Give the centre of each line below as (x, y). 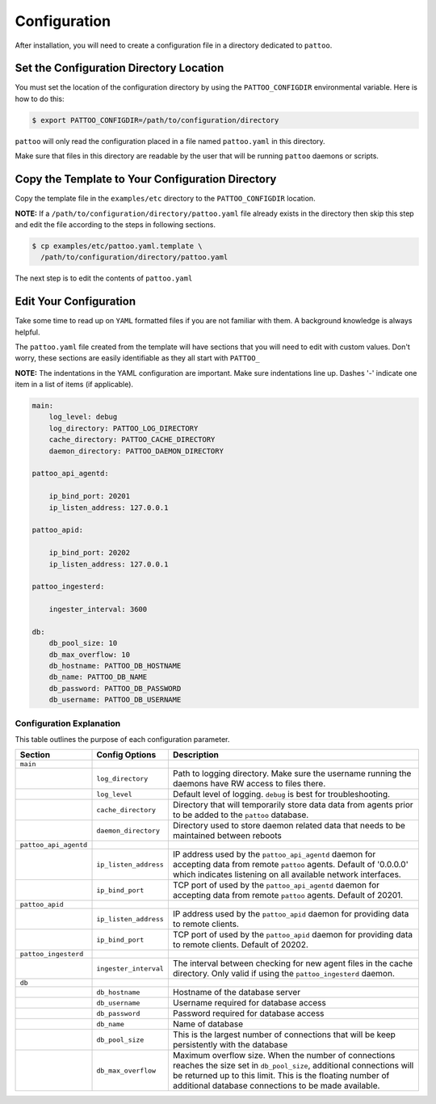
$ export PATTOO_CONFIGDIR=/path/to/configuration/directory (155, 120)
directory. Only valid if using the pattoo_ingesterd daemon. (283, 974)
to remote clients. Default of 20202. (240, 945)
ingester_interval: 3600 (98, 609)
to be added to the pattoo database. (241, 815)
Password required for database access (248, 1013)
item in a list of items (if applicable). (74, 385)
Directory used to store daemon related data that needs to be (289, 826)
